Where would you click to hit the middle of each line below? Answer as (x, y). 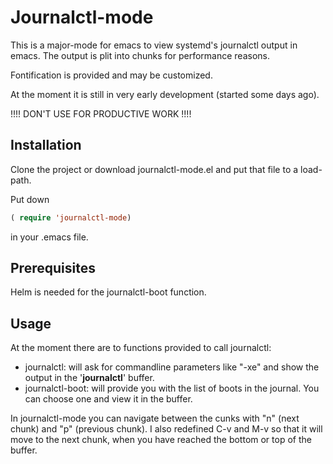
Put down (30, 199)
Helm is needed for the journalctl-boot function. (108, 292)
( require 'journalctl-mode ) (71, 217)
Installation (46, 145)
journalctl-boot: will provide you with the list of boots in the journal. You (172, 388)
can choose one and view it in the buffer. (108, 399)
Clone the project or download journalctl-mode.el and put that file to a (154, 169)
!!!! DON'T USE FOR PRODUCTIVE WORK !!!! (101, 113)
